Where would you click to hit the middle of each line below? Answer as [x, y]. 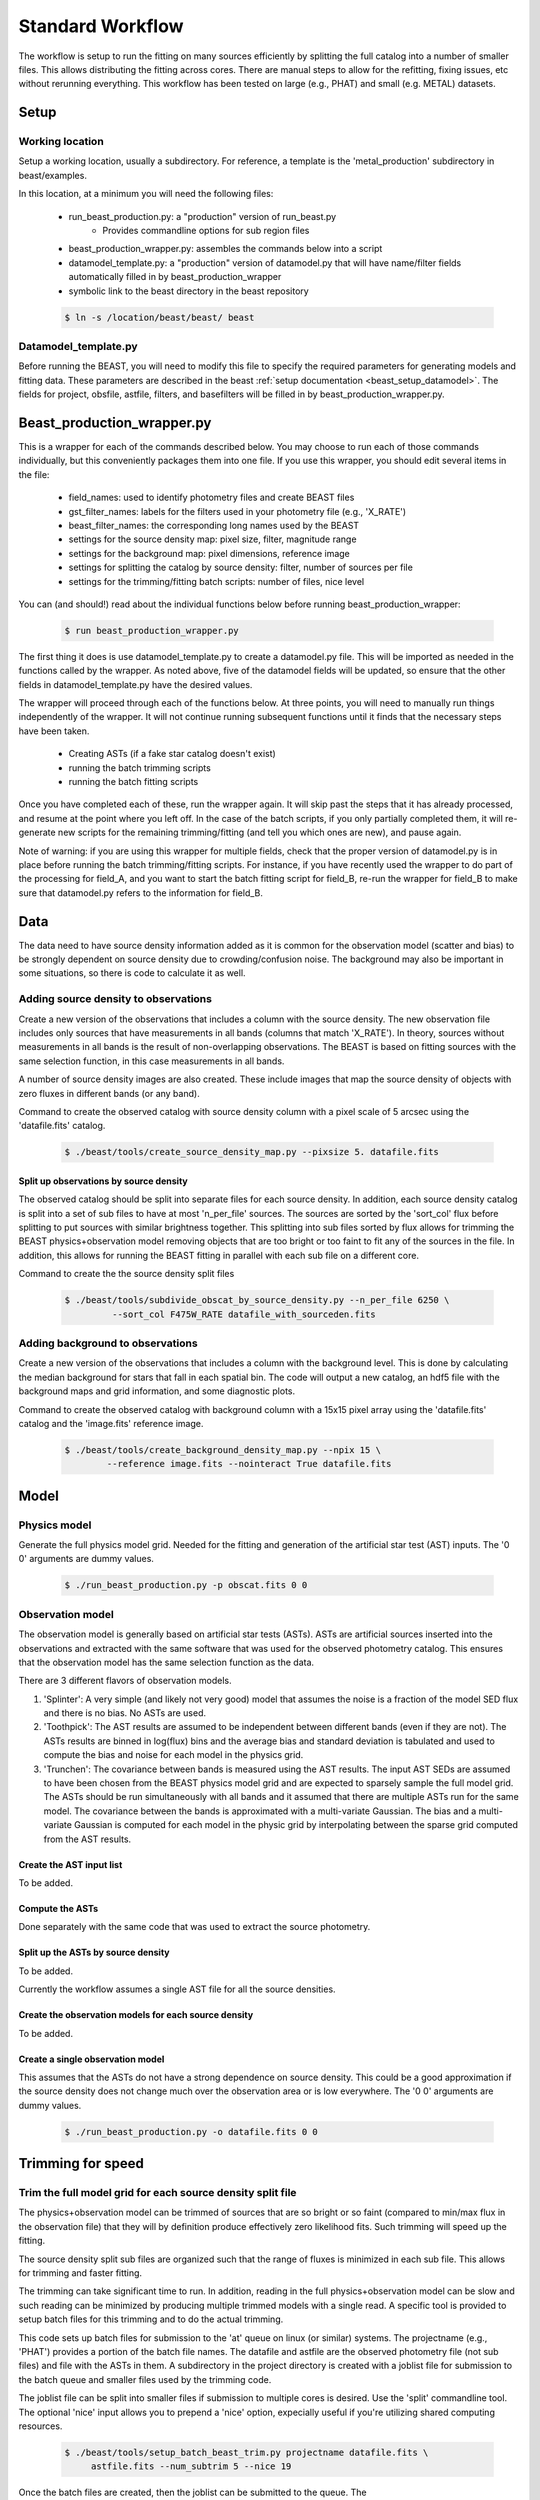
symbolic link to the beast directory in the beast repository [188, 291]
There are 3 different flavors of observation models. [125, 1681]
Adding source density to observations [115, 999]
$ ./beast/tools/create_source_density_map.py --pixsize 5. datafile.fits [252, 1152]
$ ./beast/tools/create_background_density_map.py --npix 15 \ [223, 1449]
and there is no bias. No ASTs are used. [125, 1713]
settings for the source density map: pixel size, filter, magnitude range [212, 539]
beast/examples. [52, 175]
